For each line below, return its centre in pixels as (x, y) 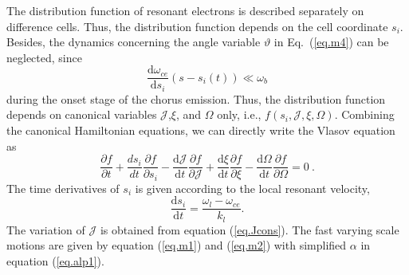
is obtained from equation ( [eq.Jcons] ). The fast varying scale (250, 229)
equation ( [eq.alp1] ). (55, 261)
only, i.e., (239, 114)
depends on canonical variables (82, 114)
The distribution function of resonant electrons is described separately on (185, 10)
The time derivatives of (63, 188)
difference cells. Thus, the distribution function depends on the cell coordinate (197, 26)
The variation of (46, 229)
